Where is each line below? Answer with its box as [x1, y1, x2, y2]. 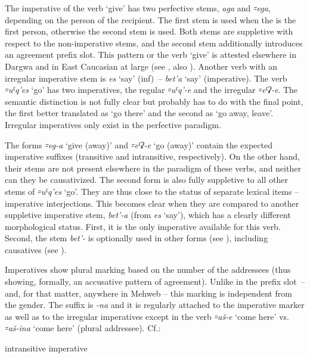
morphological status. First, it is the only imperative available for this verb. [5, 220, 281, 232]
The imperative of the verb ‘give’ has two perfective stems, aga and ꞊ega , [5, 2, 271, 14]
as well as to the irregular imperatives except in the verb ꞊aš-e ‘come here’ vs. [5, 310, 289, 322]
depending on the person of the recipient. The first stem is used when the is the [5, 13, 296, 26]
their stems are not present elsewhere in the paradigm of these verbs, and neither [5, 161, 301, 174]
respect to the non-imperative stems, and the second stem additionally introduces [5, 36, 303, 49]
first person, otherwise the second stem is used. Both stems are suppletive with [5, 25, 293, 38]
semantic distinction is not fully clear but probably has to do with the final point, [5, 95, 303, 107]
